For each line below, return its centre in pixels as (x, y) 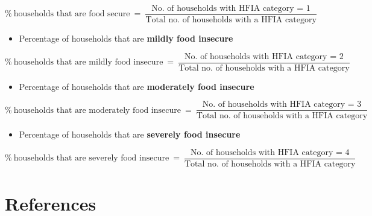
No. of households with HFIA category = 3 (282, 105)
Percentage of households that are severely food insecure (130, 134)
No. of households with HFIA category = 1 (231, 8)
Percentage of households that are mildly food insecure (126, 38)
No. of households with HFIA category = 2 (264, 56)
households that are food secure (72, 14)
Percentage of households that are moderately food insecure (137, 86)
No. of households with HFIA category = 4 (270, 152)
